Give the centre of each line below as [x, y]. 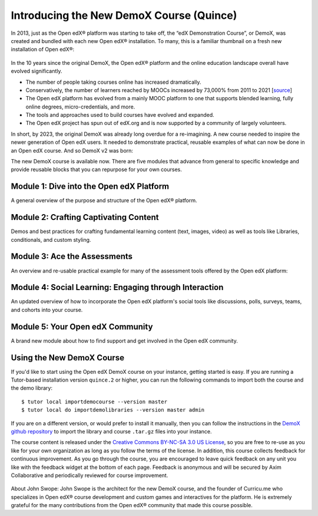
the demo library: [32, 388]
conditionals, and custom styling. [51, 239]
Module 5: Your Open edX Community [82, 326]
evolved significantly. [37, 71]
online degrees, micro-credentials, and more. [80, 107]
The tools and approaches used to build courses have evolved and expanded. [120, 115]
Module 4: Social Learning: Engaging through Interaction [117, 287]
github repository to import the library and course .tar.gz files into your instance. [111, 431]
